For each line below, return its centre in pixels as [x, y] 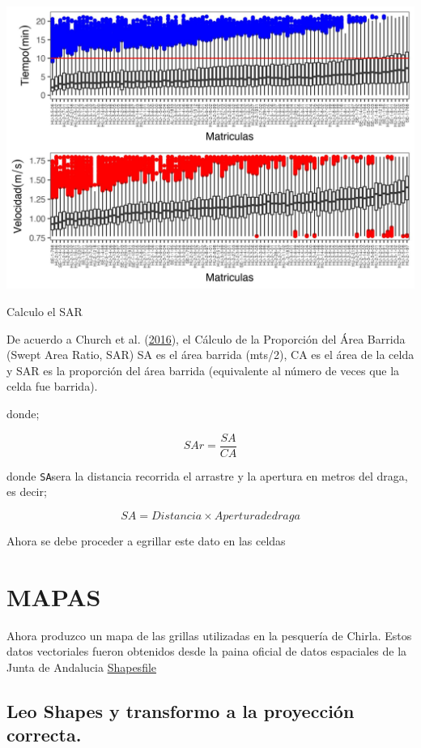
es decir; [27, 492]
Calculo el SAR [45, 312]
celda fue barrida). [52, 386]
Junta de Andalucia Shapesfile [82, 667]
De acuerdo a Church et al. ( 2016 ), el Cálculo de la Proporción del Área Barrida [206, 338]
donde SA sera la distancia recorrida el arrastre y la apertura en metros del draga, [207, 475]
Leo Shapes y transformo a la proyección [181, 710]
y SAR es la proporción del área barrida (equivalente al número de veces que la [203, 370]
